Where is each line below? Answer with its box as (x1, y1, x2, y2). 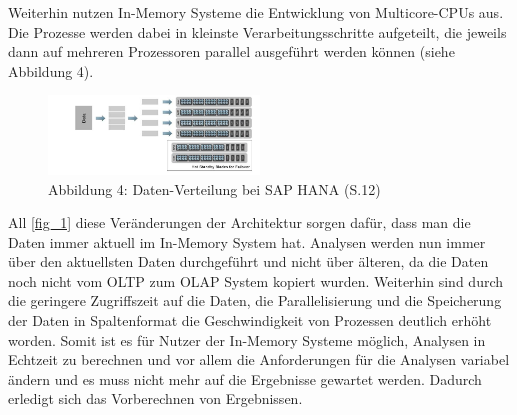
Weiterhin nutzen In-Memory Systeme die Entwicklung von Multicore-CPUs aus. (8, 2, 504, 22)
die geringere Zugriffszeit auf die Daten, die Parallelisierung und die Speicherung (8, 290, 502, 311)
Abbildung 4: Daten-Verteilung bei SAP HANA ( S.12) (48, 178, 381, 199)
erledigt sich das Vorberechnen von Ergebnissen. (8, 388, 303, 409)
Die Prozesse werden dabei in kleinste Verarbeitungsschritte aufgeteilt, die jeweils (8, 21, 507, 42)
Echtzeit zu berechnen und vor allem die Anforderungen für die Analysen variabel (8, 349, 510, 370)
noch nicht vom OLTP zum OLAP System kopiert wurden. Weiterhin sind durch (8, 270, 504, 291)
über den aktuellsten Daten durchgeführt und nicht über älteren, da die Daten (8, 251, 489, 272)
